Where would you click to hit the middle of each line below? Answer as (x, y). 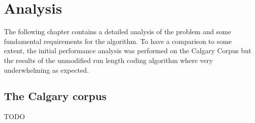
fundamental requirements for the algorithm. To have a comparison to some (118, 41)
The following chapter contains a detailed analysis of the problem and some (118, 31)
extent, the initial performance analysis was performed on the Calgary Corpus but (128, 51)
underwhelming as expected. (46, 70)
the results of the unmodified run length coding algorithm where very (109, 60)
